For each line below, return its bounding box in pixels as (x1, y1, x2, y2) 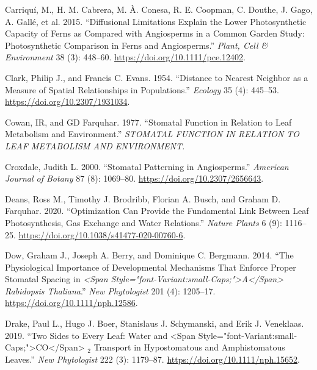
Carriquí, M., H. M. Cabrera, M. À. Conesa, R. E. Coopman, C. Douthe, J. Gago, (5, 3, 313, 15)
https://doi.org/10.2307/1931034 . (5, 95, 130, 108)
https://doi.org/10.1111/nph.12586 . (5, 296, 138, 309)
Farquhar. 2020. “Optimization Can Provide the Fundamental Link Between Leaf (5, 204, 309, 217)
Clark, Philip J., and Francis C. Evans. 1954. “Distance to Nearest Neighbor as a (5, 71, 308, 84)
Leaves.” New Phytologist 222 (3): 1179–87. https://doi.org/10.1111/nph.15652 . (5, 352, 300, 365)
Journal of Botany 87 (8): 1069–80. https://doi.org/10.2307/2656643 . (5, 172, 264, 185)
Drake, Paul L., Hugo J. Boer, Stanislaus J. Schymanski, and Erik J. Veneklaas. (5, 317, 304, 330)
